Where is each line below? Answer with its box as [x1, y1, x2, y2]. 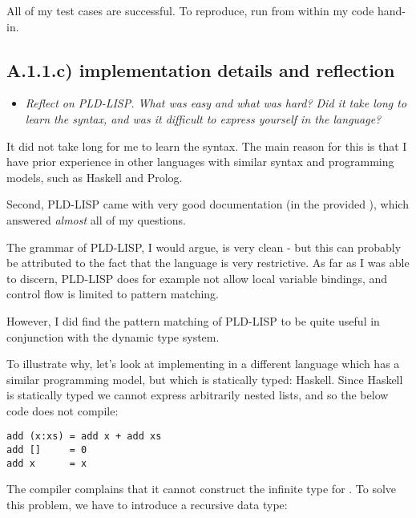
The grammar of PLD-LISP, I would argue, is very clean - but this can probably [6, 238, 402, 255]
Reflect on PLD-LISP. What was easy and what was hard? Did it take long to [25, 95, 407, 111]
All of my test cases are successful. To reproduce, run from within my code [6, 2, 374, 18]
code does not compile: [6, 402, 119, 419]
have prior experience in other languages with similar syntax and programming [6, 153, 394, 170]
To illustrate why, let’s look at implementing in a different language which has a [6, 355, 400, 372]
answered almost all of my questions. [6, 211, 186, 228]
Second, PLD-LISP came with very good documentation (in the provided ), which [6, 196, 409, 212]
